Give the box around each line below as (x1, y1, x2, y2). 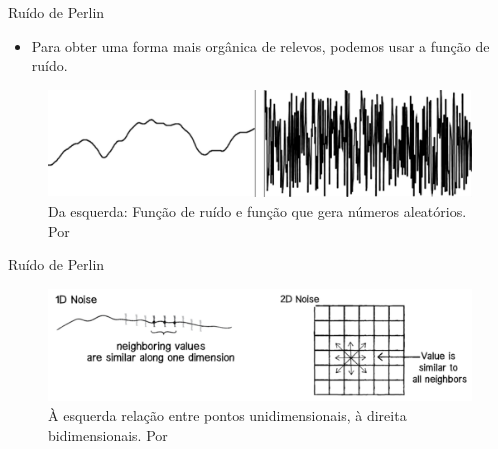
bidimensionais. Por (48, 424, 168, 445)
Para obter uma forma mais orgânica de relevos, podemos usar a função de (31, 35, 490, 56)
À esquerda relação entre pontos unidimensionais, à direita (48, 405, 407, 426)
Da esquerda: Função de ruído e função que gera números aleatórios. (48, 201, 467, 222)
